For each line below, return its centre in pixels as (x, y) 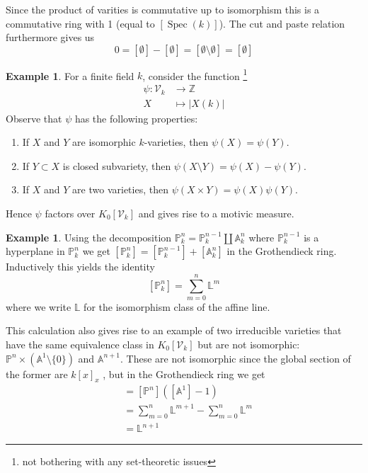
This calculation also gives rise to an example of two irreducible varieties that (174, 330)
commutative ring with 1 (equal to (80, 23)
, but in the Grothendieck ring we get (184, 374)
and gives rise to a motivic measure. (216, 213)
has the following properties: (136, 118)
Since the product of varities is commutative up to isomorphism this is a (163, 9)
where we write (39, 306)
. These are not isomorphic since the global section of (236, 358)
